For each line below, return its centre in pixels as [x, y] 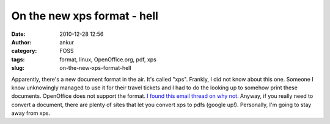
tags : [18, 59]
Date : [18, 34]
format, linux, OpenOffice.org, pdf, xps [108, 59]
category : [24, 51]
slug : [18, 68]
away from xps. [31, 113]
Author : [21, 42]
